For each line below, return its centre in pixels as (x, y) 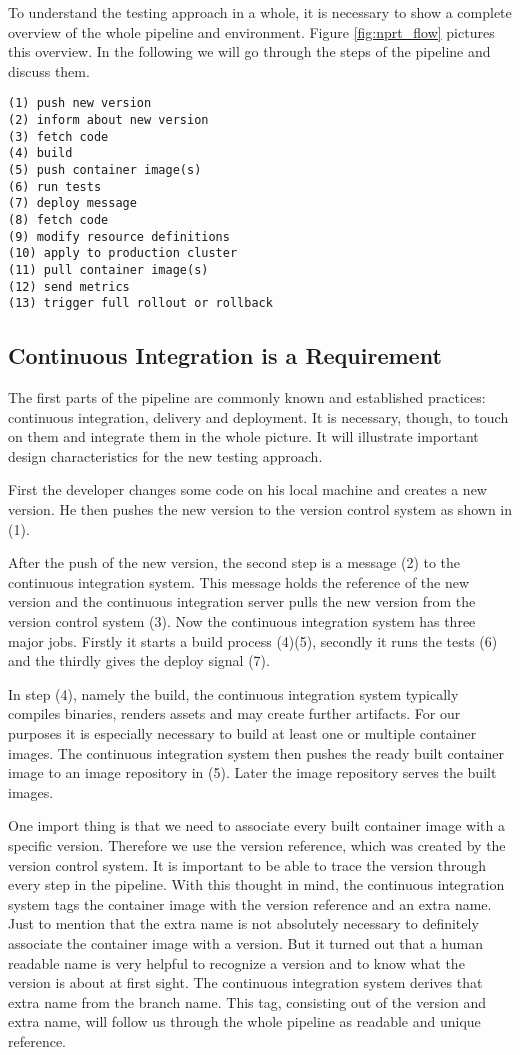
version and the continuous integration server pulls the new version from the (242, 601)
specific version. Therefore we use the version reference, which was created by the (257, 844)
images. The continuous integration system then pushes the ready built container (256, 752)
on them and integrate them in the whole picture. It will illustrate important (243, 436)
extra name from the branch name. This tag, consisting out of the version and (247, 1001)
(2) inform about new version (108, 120)
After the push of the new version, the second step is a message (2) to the (234, 562)
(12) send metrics (69, 286)
